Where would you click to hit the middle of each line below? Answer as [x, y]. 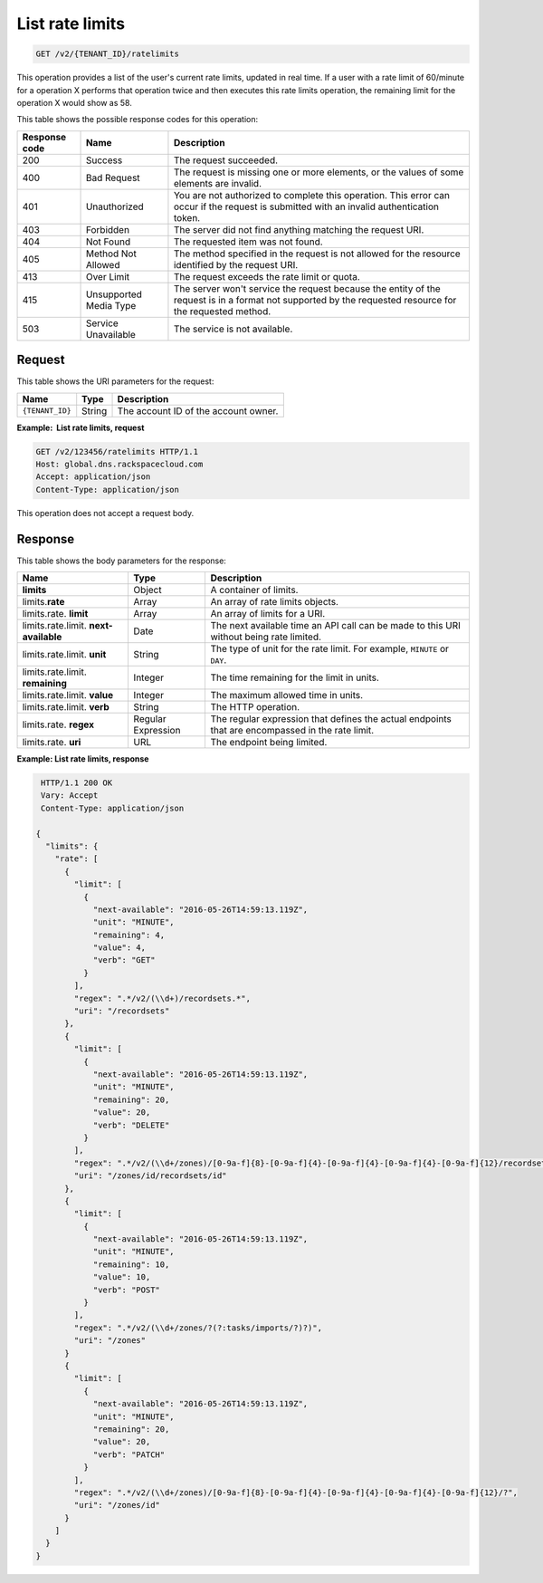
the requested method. [222, 311]
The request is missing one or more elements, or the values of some [319, 172]
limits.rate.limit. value [68, 696]
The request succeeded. [226, 160]
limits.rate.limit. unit [64, 655]
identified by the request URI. [236, 264]
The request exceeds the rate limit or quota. [267, 276]
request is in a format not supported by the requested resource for [315, 300]
